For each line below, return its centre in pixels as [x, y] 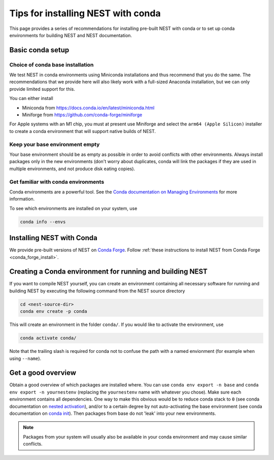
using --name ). [25, 358]
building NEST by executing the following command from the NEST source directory [97, 291]
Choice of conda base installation [52, 64]
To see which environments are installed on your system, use [73, 208]
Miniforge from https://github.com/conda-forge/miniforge [82, 115]
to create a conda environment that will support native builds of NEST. [83, 131]
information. [22, 199]
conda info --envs [43, 222]
